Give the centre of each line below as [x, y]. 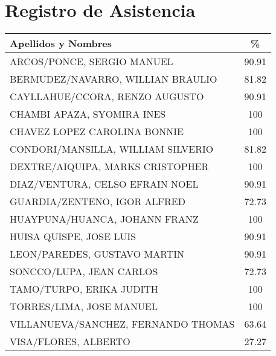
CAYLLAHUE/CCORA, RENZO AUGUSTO [107, 97]
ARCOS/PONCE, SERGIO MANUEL [91, 62]
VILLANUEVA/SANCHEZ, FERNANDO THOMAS [122, 324]
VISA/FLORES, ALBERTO [70, 342]
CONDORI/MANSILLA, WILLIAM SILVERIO [112, 149]
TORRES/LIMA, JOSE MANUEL [84, 307]
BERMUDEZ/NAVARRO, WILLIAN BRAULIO [114, 79]
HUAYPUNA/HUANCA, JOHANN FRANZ [104, 219]
